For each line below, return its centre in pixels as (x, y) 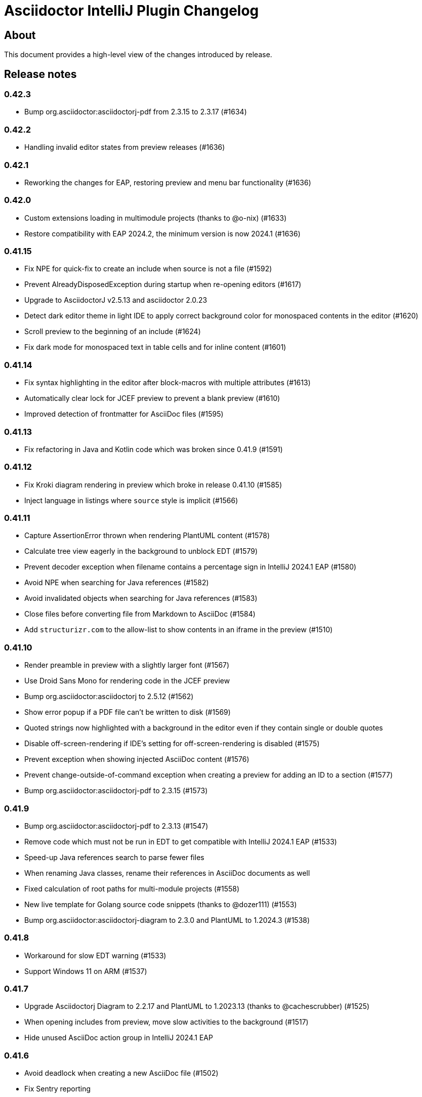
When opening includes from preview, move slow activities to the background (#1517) (166, 1022)
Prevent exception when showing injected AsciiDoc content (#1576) (137, 759)
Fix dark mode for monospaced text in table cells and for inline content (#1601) (155, 347)
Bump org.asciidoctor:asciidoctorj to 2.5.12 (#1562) (109, 697)
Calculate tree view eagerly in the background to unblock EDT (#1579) (141, 551)
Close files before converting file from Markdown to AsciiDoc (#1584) (140, 614)
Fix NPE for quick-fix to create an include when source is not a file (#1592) (148, 269)
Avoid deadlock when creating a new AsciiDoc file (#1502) (121, 1073)
